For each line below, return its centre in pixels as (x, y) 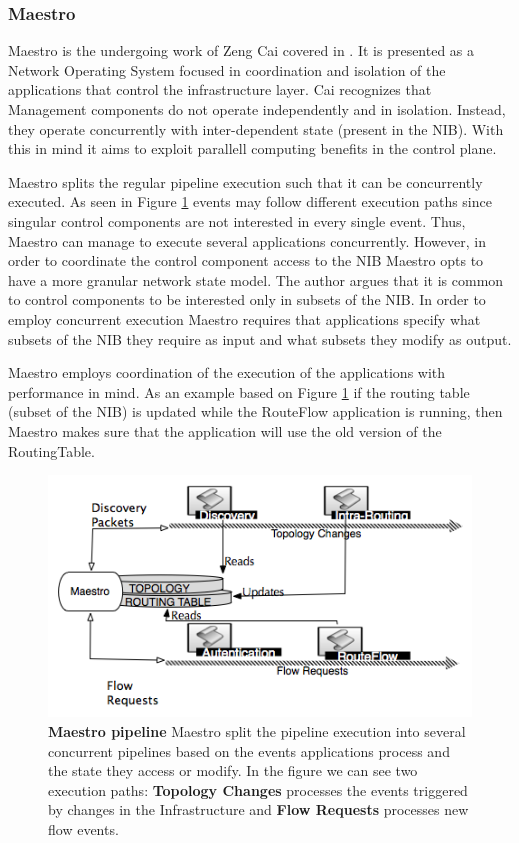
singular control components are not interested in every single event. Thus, (237, 220)
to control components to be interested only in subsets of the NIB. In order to (247, 299)
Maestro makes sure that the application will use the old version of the (225, 430)
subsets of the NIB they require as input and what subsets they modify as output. (260, 338)
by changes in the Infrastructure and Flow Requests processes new (258, 809)
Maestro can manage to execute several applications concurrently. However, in (247, 240)
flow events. (83, 828)
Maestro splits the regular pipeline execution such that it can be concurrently (245, 181)
